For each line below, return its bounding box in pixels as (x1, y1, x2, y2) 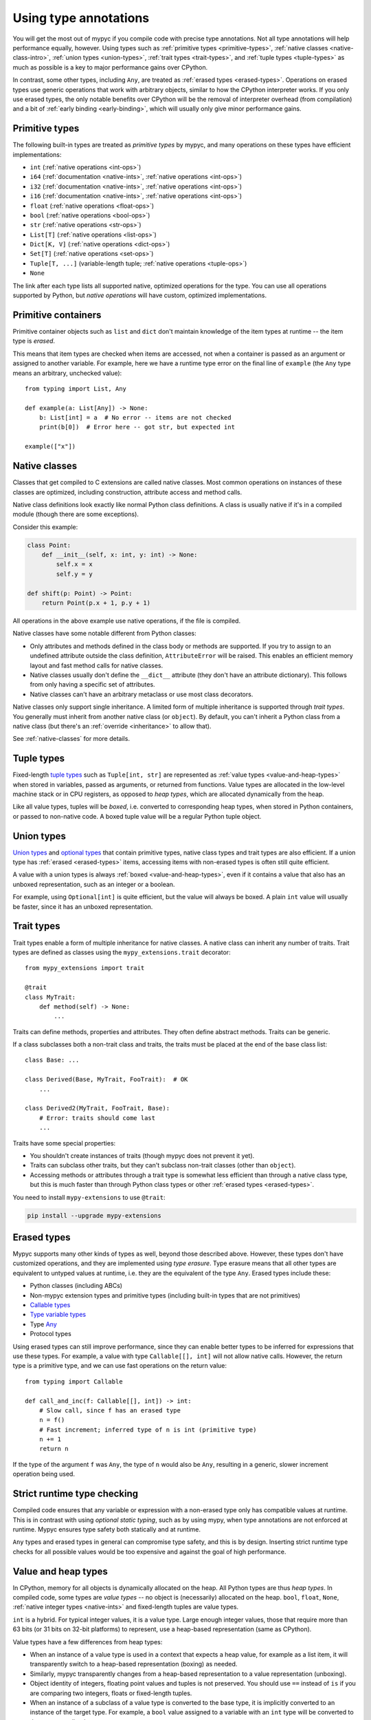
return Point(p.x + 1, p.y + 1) (41, 599, 151, 607)
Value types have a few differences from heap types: (12, 1637, 163, 1646)
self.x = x (56, 561, 93, 568)
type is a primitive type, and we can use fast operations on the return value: (12, 1362, 227, 1370)
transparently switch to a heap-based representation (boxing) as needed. (30, 1660, 238, 1668)
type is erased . (12, 337, 55, 345)
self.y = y (56, 570, 93, 578)
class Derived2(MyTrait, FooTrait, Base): (25, 1104, 170, 1112)
